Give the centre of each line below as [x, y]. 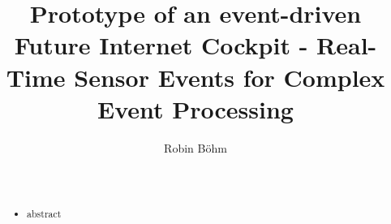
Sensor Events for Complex [230, 77]
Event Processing [195, 108]
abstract [44, 214]
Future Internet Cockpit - [161, 45]
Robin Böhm [195, 147]
